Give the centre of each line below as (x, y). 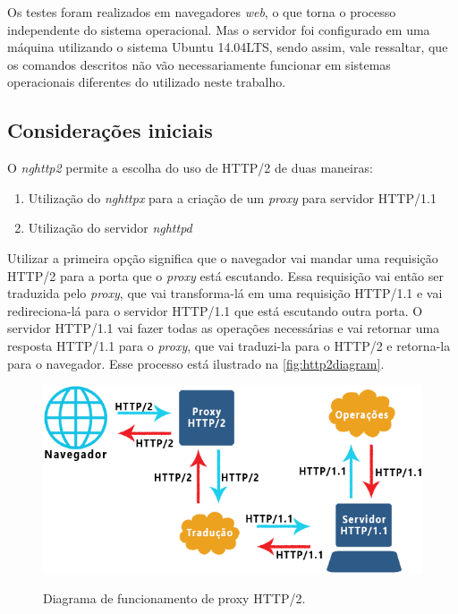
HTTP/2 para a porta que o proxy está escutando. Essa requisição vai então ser (225, 275)
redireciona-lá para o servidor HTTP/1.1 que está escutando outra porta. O (215, 310)
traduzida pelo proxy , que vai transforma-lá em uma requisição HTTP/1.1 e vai (225, 293)
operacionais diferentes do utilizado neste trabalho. (147, 82)
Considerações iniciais (110, 130)
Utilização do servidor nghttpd (110, 228)
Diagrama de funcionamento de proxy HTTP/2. (174, 598)
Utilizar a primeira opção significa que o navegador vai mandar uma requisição (223, 257)
